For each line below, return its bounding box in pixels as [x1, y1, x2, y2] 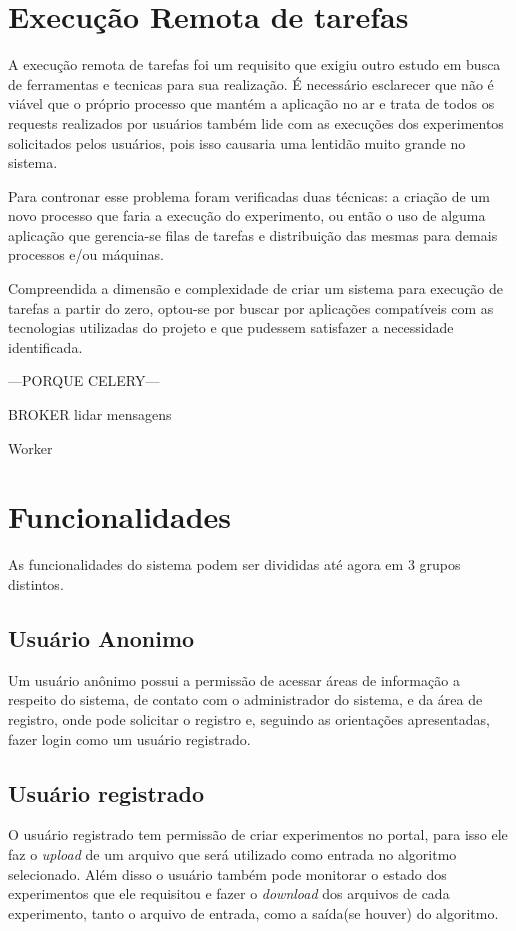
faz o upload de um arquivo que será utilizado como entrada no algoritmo [8, 843, 457, 864]
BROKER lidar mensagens [8, 404, 172, 425]
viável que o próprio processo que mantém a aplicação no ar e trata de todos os [8, 93, 495, 114]
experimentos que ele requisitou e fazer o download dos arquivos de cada [8, 883, 450, 904]
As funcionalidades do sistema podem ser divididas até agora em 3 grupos [8, 554, 461, 575]
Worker [8, 437, 53, 458]
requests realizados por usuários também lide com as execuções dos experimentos [8, 112, 504, 133]
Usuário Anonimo [8, 622, 195, 653]
